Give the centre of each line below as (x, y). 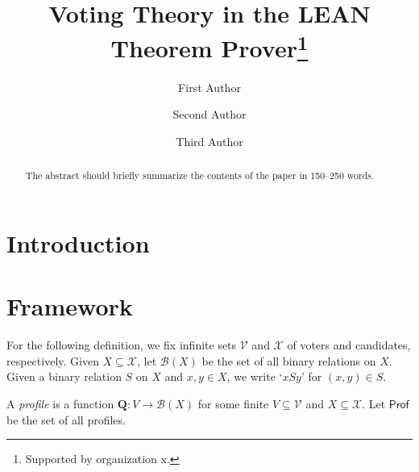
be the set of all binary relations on (289, 360)
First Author (209, 87)
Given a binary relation (64, 376)
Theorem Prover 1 (209, 46)
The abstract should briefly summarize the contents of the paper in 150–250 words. (200, 175)
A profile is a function (60, 403)
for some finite (233, 403)
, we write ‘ (255, 376)
